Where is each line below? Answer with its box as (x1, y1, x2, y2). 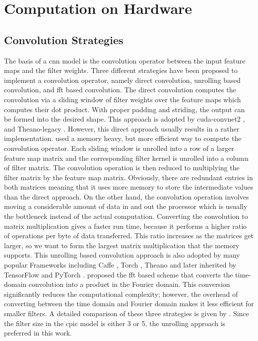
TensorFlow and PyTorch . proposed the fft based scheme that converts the (4, 269, 233, 279)
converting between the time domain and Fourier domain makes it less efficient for (4, 298, 254, 309)
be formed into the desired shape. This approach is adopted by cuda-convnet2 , (4, 114, 245, 124)
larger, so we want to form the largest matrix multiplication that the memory (4, 240, 240, 250)
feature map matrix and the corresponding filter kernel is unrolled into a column (4, 152, 249, 163)
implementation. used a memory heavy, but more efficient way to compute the (4, 133, 242, 143)
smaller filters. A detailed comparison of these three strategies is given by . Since (4, 308, 249, 319)
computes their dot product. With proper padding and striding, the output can (4, 104, 245, 114)
